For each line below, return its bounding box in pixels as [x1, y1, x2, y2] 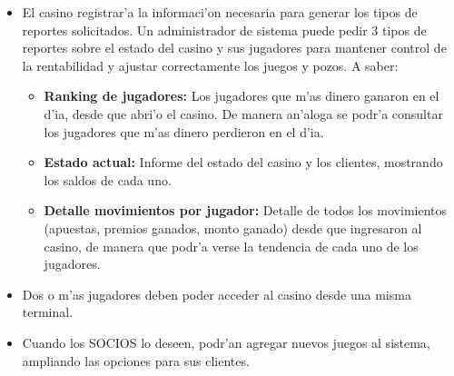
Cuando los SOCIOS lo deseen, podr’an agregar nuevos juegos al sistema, [22, 332, 430, 351]
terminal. [22, 302, 74, 322]
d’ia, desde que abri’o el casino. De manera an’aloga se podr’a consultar [44, 104, 443, 123]
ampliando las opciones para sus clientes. [22, 351, 250, 370]
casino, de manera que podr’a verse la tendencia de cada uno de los [44, 236, 419, 255]
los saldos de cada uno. [44, 170, 172, 189]
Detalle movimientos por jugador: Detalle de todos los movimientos [44, 201, 448, 220]
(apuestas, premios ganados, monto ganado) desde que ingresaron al [44, 218, 422, 237]
